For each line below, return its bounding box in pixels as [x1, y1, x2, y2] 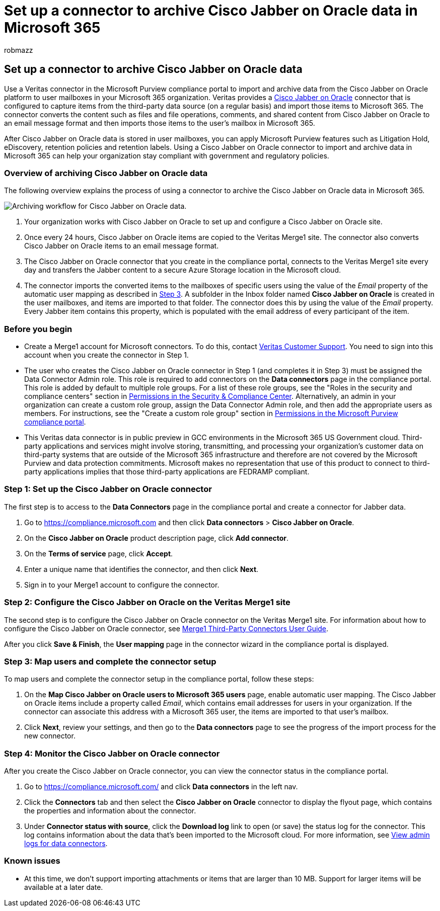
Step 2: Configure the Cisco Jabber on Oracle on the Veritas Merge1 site [4, 597, 290, 608]
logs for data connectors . [24, 839, 108, 848]
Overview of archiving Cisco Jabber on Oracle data [4, 168, 208, 178]
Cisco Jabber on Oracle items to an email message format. [24, 241, 219, 251]
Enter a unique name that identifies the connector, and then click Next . [24, 564, 259, 573]
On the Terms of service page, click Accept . [24, 549, 173, 558]
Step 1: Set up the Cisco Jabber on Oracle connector [4, 484, 212, 494]
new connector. [24, 731, 76, 740]
